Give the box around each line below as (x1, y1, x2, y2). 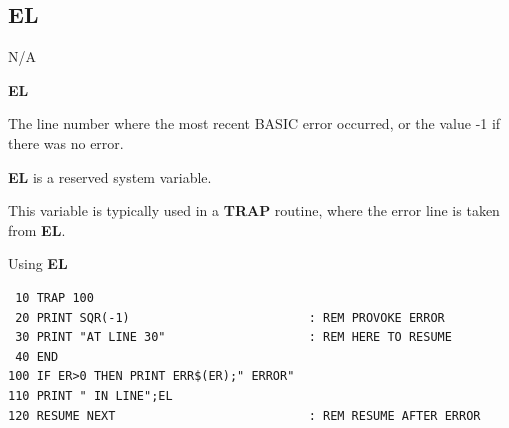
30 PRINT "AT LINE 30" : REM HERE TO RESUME (15, 330, 452, 345)
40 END (15, 349, 59, 364)
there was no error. (8, 132, 124, 153)
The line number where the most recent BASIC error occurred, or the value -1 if (8, 113, 501, 134)
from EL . (8, 219, 66, 240)
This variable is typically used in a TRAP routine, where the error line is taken (8, 200, 500, 221)
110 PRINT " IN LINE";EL (8, 388, 173, 403)
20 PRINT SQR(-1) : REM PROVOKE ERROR (15, 310, 445, 325)
